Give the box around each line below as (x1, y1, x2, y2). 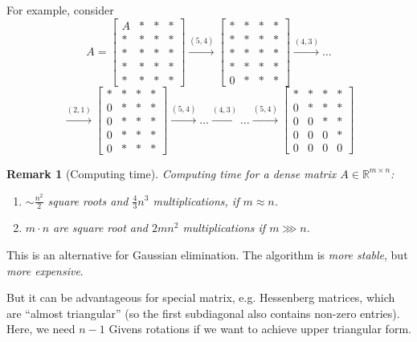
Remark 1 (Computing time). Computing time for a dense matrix (6, 165, 337, 181)
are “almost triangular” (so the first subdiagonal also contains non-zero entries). (6, 304, 400, 321)
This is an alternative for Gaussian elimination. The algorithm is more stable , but (6, 246, 408, 263)
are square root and (53, 219, 148, 236)
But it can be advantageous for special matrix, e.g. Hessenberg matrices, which (6, 289, 395, 306)
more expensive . (6, 262, 84, 279)
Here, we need (6, 320, 76, 337)
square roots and (47, 192, 129, 209)
